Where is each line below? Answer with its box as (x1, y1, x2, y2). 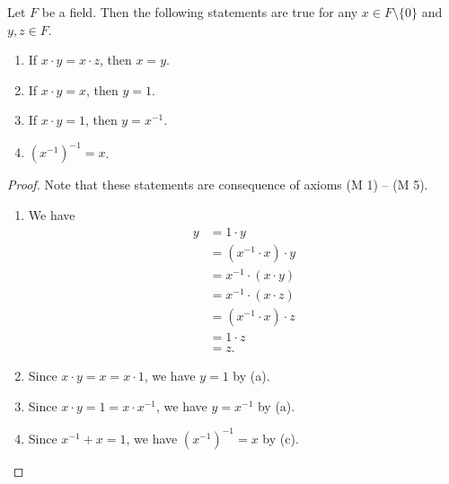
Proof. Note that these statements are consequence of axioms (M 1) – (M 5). (7, 175, 428, 194)
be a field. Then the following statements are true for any (41, 3, 358, 21)
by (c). (262, 428, 299, 447)
